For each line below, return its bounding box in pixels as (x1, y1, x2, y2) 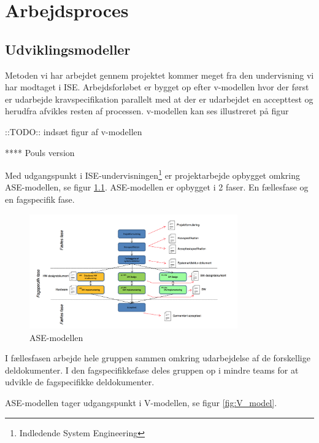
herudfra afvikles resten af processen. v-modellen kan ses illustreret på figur (5, 104, 289, 117)
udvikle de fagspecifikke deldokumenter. (5, 375, 155, 388)
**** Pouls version (5, 146, 75, 159)
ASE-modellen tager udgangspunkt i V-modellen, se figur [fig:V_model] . (5, 396, 277, 409)
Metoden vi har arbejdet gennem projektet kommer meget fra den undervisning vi (5, 68, 314, 81)
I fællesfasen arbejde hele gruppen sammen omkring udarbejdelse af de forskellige (5, 351, 310, 364)
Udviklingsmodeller (5, 39, 131, 58)
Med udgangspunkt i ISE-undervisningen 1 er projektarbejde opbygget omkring (5, 167, 300, 181)
